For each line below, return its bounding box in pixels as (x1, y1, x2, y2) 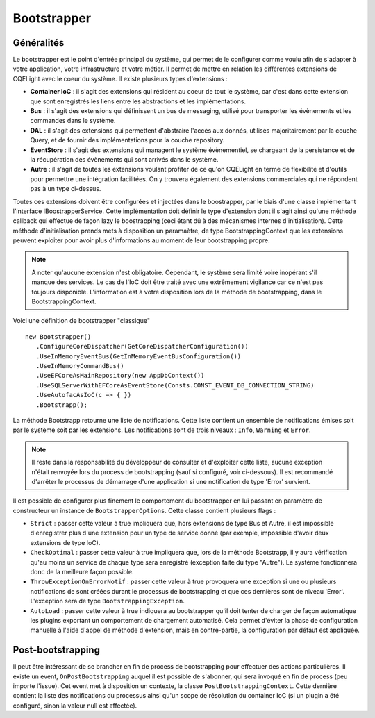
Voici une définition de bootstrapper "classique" (12, 317, 151, 325)
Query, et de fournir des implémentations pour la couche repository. (30, 136, 225, 144)
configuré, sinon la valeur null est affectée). (12, 701, 137, 710)
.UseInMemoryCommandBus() (35, 362, 124, 369)
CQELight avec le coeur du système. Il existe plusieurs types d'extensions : (12, 74, 228, 83)
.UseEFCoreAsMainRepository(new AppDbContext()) (35, 371, 205, 380)
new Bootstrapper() (25, 333, 92, 340)
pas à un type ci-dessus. (30, 185, 101, 193)
